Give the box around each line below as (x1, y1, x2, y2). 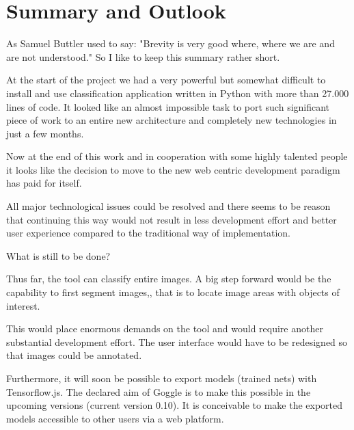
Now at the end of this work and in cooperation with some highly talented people (6, 149, 348, 163)
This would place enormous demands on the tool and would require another (6, 321, 323, 336)
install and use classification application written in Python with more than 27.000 (6, 85, 349, 100)
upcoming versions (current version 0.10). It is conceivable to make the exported (6, 398, 343, 412)
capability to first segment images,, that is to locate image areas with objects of (6, 285, 340, 299)
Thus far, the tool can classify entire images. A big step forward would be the (6, 271, 331, 286)
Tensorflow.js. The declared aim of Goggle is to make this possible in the (6, 384, 311, 399)
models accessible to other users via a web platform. (6, 411, 224, 425)
